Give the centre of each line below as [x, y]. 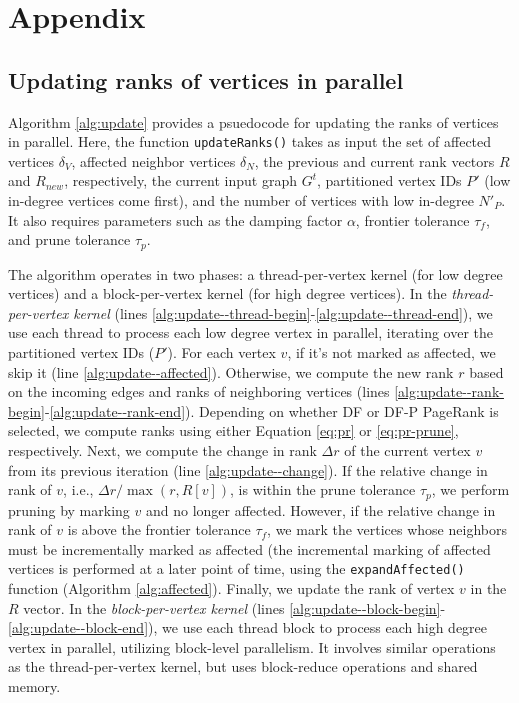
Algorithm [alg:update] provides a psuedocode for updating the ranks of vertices [253, 121]
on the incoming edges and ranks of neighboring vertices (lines [199, 391]
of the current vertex [407, 450]
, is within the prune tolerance [323, 489]
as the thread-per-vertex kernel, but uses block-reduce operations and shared [243, 666]
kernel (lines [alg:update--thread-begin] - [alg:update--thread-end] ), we [283, 312]
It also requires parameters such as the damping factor [175, 219]
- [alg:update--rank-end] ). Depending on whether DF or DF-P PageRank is [271, 410]
